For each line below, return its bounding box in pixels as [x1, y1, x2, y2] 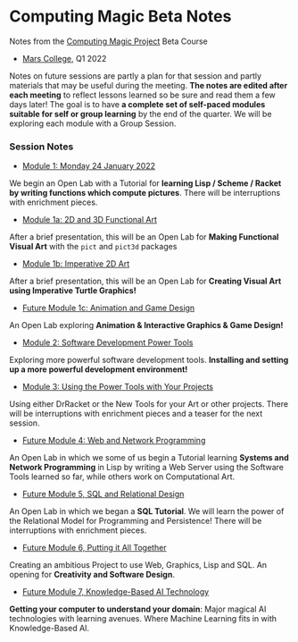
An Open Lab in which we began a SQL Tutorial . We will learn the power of [9, 506, 285, 517]
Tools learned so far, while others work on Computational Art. [9, 471, 236, 482]
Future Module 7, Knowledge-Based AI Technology [21, 587, 210, 597]
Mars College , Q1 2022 [21, 53, 107, 63]
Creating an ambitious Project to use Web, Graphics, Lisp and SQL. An [9, 560, 268, 570]
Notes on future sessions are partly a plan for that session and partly [9, 70, 261, 81]
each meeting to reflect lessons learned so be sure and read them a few [9, 89, 276, 100]
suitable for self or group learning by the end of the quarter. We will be [9, 108, 272, 119]
